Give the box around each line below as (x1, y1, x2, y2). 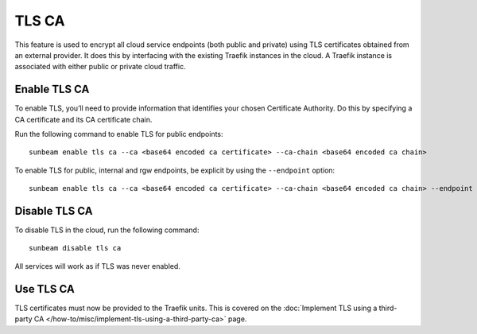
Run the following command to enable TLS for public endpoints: (14, 130, 223, 139)
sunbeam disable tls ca (29, 243, 122, 253)
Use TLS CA (14, 282, 75, 296)
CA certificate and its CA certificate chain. (14, 115, 153, 124)
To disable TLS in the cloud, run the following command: (14, 225, 200, 235)
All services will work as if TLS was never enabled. (14, 261, 180, 270)
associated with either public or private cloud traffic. (14, 62, 186, 72)
